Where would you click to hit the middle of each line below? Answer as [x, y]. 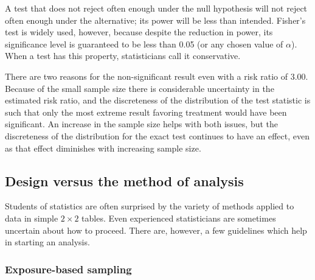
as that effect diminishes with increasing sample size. [103, 148]
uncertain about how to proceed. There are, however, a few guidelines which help [156, 230]
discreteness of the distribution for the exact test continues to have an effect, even [157, 135]
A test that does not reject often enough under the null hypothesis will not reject [156, 8]
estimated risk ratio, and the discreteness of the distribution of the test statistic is [158, 100]
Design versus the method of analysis [124, 180]
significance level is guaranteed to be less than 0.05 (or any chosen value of [144, 44]
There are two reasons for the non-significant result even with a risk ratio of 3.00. [157, 76]
